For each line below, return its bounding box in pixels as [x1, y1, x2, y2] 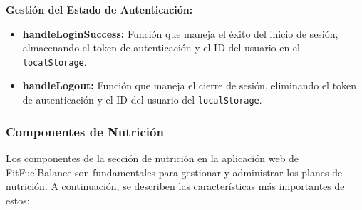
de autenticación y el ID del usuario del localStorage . [22, 92, 262, 107]
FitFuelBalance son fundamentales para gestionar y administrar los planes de [6, 164, 343, 179]
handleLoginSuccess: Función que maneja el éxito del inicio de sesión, [22, 26, 338, 41]
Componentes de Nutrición [6, 122, 164, 140]
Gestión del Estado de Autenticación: [6, 2, 193, 16]
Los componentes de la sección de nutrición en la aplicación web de [6, 150, 299, 165]
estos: [6, 192, 30, 207]
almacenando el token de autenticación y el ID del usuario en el [22, 40, 300, 55]
